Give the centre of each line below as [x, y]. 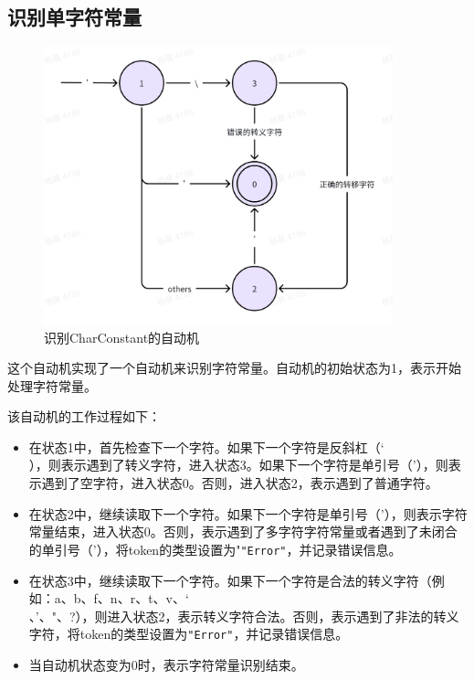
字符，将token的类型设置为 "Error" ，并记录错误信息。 [189, 634]
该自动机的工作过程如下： [84, 416]
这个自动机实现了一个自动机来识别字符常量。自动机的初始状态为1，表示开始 [234, 368]
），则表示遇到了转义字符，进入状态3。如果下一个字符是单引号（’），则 [238, 465]
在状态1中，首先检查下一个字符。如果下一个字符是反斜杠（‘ [206, 446]
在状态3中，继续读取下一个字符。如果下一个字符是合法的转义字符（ [230, 580]
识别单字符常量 [74, 17]
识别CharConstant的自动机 [122, 337]
